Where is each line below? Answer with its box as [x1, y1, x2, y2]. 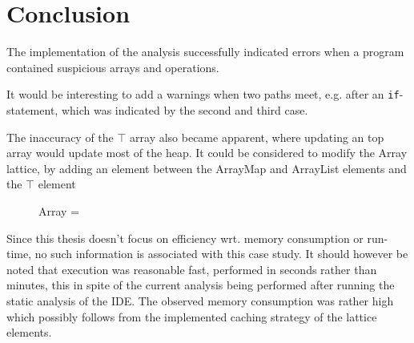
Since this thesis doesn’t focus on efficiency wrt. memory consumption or [6, 229, 364, 246]
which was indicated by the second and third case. [61, 101, 308, 118]
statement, [6, 101, 58, 118]
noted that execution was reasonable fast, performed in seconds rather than [6, 260, 377, 277]
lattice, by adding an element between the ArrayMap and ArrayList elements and [6, 159, 407, 176]
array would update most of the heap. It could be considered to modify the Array [6, 144, 408, 161]
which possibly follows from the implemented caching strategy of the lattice [6, 308, 377, 325]
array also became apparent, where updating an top [130, 128, 384, 145]
